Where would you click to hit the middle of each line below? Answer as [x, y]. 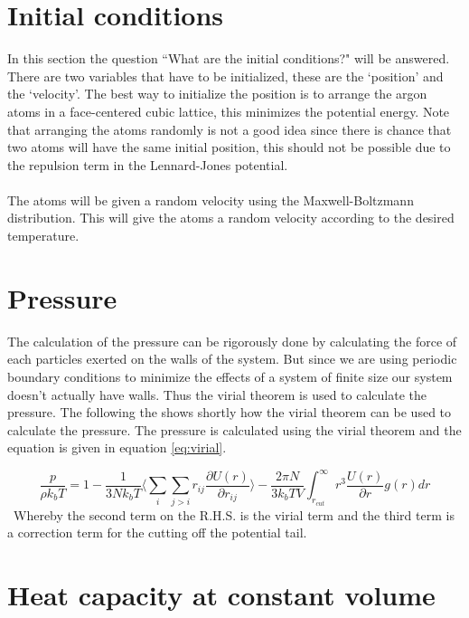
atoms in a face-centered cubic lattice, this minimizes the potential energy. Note [229, 111]
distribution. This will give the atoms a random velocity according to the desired [231, 218]
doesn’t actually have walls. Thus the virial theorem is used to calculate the [217, 394]
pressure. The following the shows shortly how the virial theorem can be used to [230, 412]
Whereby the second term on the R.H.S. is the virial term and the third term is [234, 514]
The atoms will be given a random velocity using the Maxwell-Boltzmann [211, 200]
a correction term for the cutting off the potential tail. [157, 532]
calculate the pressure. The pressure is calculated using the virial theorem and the [234, 429]
